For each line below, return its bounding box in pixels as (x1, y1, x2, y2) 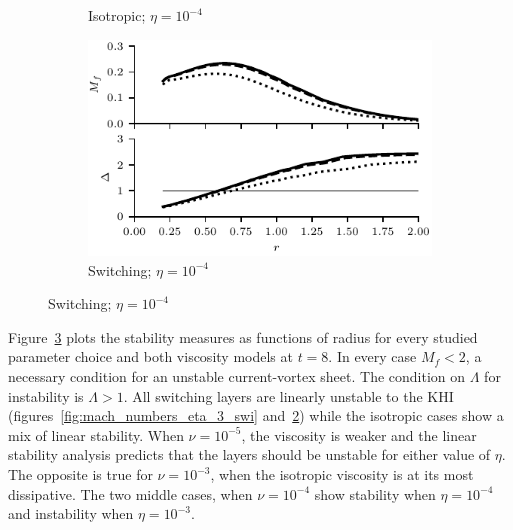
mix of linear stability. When (8, 424, 184, 445)
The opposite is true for (8, 464, 153, 485)
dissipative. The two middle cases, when (8, 483, 253, 504)
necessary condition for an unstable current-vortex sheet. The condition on (8, 366, 466, 387)
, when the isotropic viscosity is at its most (210, 464, 474, 485)
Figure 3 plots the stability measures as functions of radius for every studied (8, 326, 478, 347)
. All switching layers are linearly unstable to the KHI (123, 385, 454, 406)
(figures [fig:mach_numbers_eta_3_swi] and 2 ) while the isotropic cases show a (8, 405, 504, 426)
